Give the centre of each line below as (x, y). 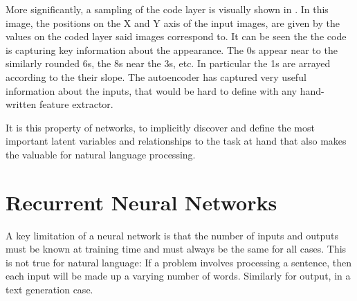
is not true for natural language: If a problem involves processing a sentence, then (178, 262)
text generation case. (49, 290)
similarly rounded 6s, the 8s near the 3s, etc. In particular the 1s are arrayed (168, 63)
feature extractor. (76, 104)
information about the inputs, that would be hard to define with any (152, 90)
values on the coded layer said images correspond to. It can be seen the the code (176, 36)
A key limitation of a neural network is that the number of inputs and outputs (172, 235)
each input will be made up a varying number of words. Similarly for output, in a (178, 276)
